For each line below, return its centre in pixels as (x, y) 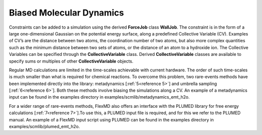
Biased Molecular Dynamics (66, 13)
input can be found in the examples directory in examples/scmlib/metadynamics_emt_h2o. (99, 97)
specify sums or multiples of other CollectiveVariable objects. (71, 61)
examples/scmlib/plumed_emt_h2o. (44, 127)
